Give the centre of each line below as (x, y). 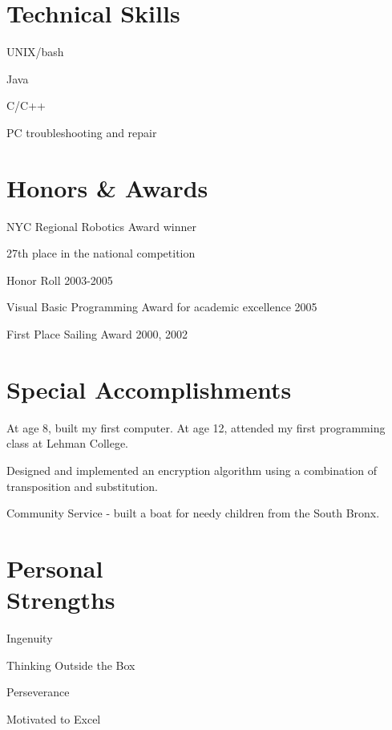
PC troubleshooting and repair (82, 132)
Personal (55, 568)
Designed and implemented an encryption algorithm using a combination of (192, 470)
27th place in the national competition (101, 253)
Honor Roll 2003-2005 (60, 280)
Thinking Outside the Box (71, 665)
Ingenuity (30, 638)
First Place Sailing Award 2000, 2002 (97, 334)
